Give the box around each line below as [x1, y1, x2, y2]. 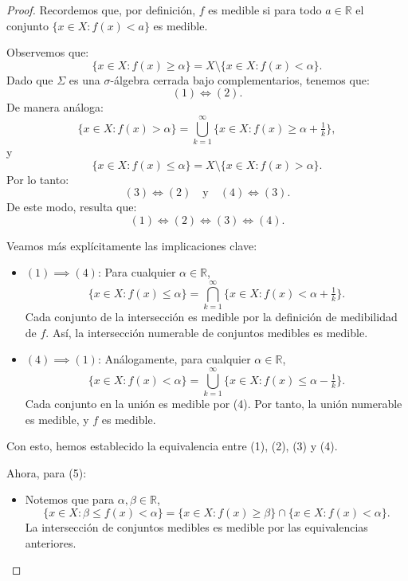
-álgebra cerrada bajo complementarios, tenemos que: [110, 71, 370, 88]
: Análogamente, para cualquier [97, 351, 251, 367]
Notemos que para [25, 491, 115, 508]
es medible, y [25, 410, 89, 427]
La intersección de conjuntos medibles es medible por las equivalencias [25, 519, 368, 536]
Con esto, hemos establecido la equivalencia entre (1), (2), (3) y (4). [6, 438, 338, 454]
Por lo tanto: [6, 171, 69, 187]
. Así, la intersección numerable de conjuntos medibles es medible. [45, 324, 368, 340]
